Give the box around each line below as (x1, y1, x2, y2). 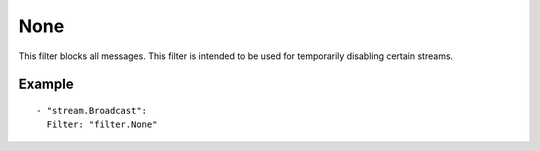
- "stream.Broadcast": (36, 105, 148, 116)
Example (18, 76, 74, 93)
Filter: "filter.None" (46, 119, 158, 130)
